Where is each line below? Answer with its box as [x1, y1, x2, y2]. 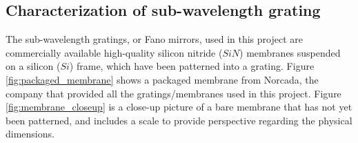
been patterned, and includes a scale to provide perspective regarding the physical [6, 113, 352, 127]
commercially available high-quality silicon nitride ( [6, 45, 223, 59]
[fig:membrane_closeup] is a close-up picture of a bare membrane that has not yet [6, 99, 352, 114]
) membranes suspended [239, 45, 341, 59]
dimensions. [6, 126, 54, 141]
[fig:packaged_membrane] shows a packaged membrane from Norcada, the [6, 72, 319, 86]
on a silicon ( [6, 59, 61, 73]
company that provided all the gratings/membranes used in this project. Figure [6, 86, 341, 100]
